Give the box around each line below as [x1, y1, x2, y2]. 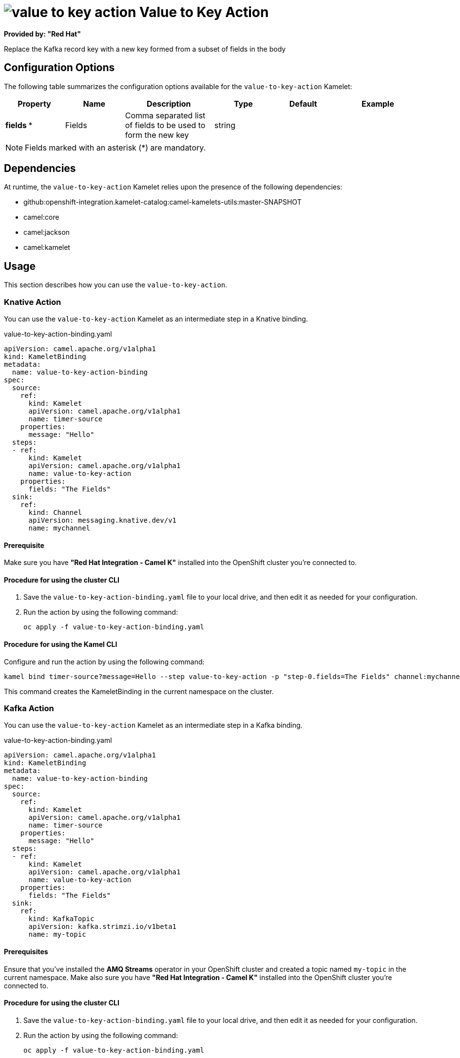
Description [147, 98, 191, 109]
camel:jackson [23, 228, 70, 237]
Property [18, 98, 51, 109]
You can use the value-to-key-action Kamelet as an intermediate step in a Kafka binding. [4, 721, 303, 730]
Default [289, 98, 317, 109]
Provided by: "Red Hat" [4, 29, 81, 38]
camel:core [23, 213, 59, 222]
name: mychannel [28, 524, 91, 532]
